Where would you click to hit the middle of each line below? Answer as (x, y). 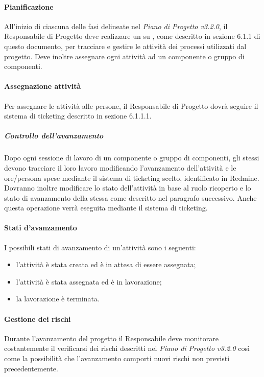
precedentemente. (31, 368)
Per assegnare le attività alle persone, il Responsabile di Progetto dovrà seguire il (131, 105)
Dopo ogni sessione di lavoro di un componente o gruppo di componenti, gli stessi (132, 158)
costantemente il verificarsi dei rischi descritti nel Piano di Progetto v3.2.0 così (127, 348)
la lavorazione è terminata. (58, 299)
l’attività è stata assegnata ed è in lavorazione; (89, 281)
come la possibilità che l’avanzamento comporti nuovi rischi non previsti (117, 358)
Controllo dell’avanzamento (54, 136)
